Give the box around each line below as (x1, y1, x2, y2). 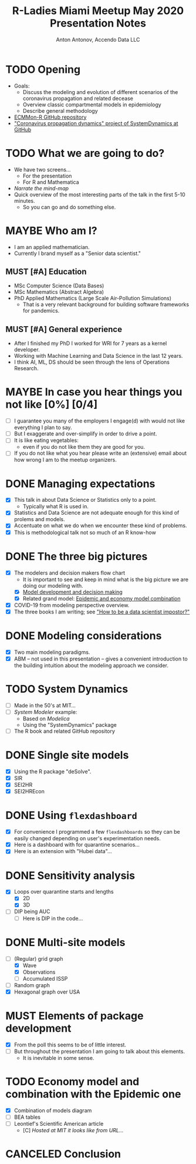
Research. (13, 365, 39, 372)
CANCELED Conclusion (5, 1148, 121, 1161)
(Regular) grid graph (13, 955, 63, 962)
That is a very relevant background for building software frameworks (22, 301, 189, 308)
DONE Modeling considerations (5, 629, 162, 642)
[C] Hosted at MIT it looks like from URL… (22, 1127, 124, 1134)
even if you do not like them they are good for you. (22, 444, 145, 451)
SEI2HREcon (13, 788, 45, 795)
